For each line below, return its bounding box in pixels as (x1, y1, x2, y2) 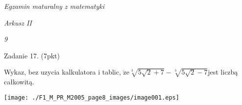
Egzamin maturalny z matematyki (4, 1, 105, 11)
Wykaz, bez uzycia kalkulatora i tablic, (4, 67, 121, 77)
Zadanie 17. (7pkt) (4, 50, 60, 60)
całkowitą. (4, 76, 34, 86)
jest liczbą (208, 67, 238, 77)
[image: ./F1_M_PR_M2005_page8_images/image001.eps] (4, 94, 179, 101)
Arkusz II (4, 17, 32, 27)
